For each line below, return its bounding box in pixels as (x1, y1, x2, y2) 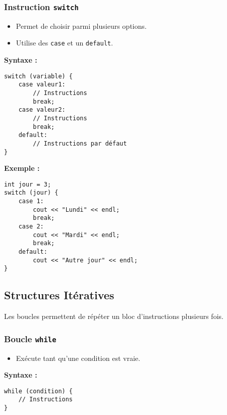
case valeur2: (18, 106, 66, 114)
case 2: (18, 223, 44, 230)
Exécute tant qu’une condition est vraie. (16, 352, 140, 363)
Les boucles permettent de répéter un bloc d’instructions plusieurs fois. (4, 311, 223, 321)
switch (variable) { (4, 72, 73, 80)
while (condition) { (4, 387, 73, 395)
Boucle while (4, 332, 56, 345)
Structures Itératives (4, 287, 115, 303)
